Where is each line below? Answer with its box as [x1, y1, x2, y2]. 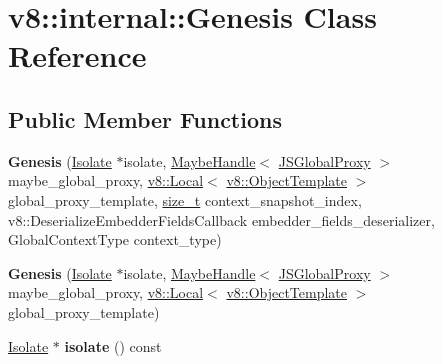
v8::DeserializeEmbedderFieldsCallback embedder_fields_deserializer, [8, 209, 435, 230]
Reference [8, 35, 147, 76]
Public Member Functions [8, 103, 282, 134]
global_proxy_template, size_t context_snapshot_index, [8, 189, 362, 210]
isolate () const [64, 335, 162, 356]
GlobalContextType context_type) [8, 229, 222, 250]
